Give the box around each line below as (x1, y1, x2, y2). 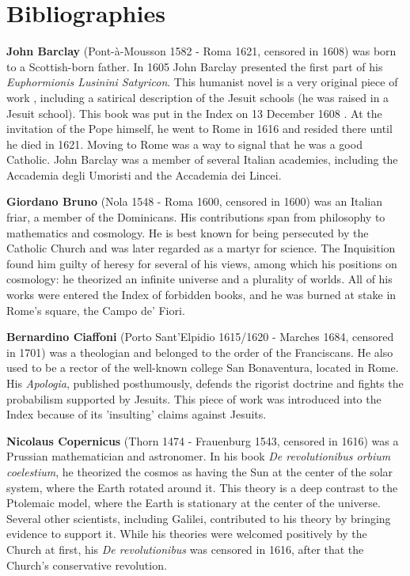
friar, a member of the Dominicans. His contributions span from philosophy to (6, 209, 385, 225)
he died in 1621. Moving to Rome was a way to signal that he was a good (6, 135, 363, 152)
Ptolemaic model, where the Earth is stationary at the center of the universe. (6, 495, 381, 511)
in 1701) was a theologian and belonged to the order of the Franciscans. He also (6, 343, 393, 360)
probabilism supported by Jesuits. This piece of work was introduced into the (6, 390, 382, 407)
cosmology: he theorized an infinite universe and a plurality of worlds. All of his (6, 271, 393, 287)
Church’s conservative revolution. (6, 556, 167, 573)
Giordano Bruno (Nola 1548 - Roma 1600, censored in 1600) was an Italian (6, 193, 383, 210)
